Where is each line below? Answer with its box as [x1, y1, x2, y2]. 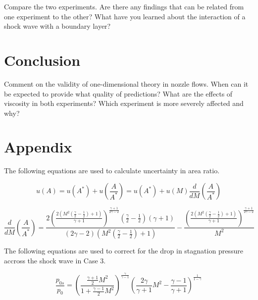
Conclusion [4, 50, 81, 70]
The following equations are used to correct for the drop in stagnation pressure [4, 246, 243, 256]
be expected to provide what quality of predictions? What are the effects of [4, 88, 233, 99]
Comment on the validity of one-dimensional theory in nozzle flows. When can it [4, 78, 249, 89]
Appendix [4, 137, 72, 157]
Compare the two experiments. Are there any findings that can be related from [4, 1, 244, 11]
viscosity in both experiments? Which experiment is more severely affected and [4, 98, 244, 108]
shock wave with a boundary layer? [4, 21, 111, 31]
